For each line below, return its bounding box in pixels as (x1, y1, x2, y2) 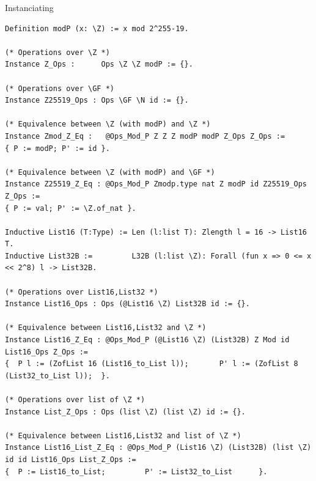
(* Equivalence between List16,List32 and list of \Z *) (5, 431, 241, 440)
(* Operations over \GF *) (5, 84, 114, 93)
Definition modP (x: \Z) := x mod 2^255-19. (5, 24, 189, 33)
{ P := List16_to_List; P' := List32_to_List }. (5, 467, 268, 476)
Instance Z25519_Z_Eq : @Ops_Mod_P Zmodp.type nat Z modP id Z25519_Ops (5, 180, 307, 189)
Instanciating (5, 1, 54, 13)
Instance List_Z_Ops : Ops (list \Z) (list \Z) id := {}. (5, 407, 246, 416)
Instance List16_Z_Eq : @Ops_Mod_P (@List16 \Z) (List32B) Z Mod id (5, 336, 290, 345)
